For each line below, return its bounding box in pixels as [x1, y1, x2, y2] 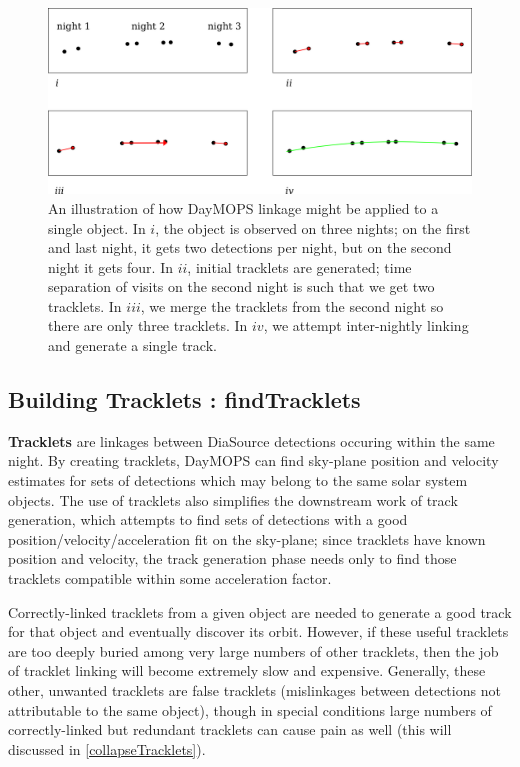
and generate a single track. [48, 335, 217, 356]
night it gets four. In [48, 256, 173, 277]
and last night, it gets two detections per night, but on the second [48, 237, 452, 258]
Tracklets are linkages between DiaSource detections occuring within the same [8, 430, 495, 451]
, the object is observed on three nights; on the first [155, 217, 471, 238]
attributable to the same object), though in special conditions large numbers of [8, 699, 492, 720]
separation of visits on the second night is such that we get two [48, 276, 435, 297]
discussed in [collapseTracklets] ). [8, 738, 206, 759]
